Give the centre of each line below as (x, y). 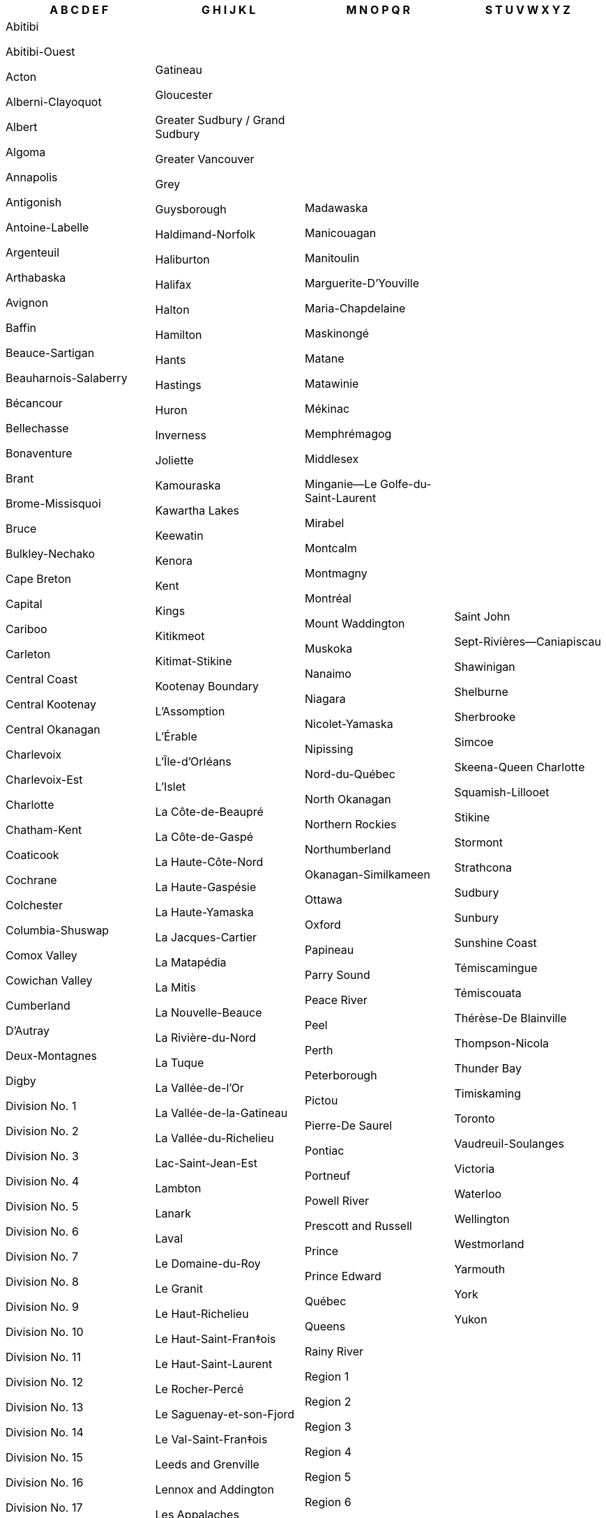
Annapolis (32, 177)
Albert (22, 127)
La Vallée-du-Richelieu (214, 1138)
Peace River (336, 1000)
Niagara (325, 699)
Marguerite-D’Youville (362, 283)
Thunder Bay (488, 1068)
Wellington (482, 1219)
